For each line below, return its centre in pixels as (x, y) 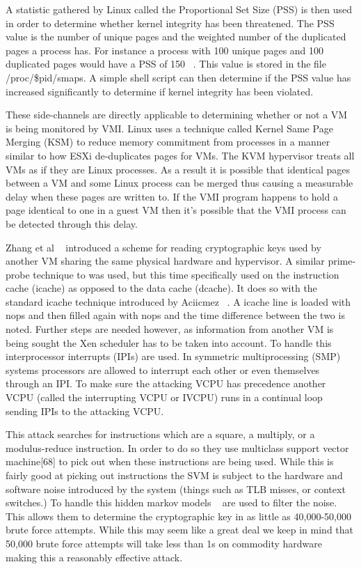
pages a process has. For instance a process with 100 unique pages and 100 (165, 50)
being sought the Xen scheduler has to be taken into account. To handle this (169, 342)
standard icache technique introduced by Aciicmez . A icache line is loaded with (178, 301)
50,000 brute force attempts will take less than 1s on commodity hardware (164, 543)
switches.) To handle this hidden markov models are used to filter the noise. (171, 502)
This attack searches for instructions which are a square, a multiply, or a (160, 434)
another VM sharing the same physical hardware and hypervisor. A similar (165, 261)
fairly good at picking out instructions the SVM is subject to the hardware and (174, 475)
